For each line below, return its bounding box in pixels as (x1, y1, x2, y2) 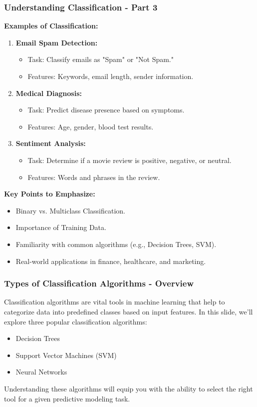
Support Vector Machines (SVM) (15, 349, 117, 360)
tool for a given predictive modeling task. (4, 393, 130, 403)
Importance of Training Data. (15, 222, 106, 232)
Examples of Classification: (4, 20, 98, 31)
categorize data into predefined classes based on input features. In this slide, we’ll (4, 306, 253, 316)
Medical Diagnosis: (15, 87, 82, 98)
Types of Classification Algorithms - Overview (4, 277, 194, 289)
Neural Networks (15, 366, 67, 377)
